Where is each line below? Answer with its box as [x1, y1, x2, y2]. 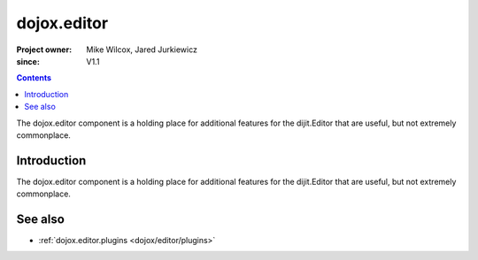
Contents [16, 73, 52, 83]
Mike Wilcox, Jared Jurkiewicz [86, 44, 198, 55]
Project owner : [16, 44, 73, 55]
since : [16, 56, 40, 66]
